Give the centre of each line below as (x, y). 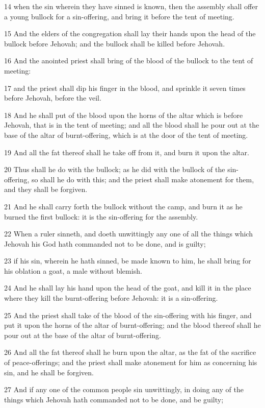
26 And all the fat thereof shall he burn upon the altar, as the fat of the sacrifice (130, 352)
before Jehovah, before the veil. (53, 98)
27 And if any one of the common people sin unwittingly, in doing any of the (124, 389)
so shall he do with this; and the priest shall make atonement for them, (143, 179)
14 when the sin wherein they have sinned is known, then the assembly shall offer (131, 6)
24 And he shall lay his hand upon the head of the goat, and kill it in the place (128, 288)
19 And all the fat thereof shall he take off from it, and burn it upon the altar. (127, 152)
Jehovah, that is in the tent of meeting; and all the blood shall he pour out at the (132, 125)
